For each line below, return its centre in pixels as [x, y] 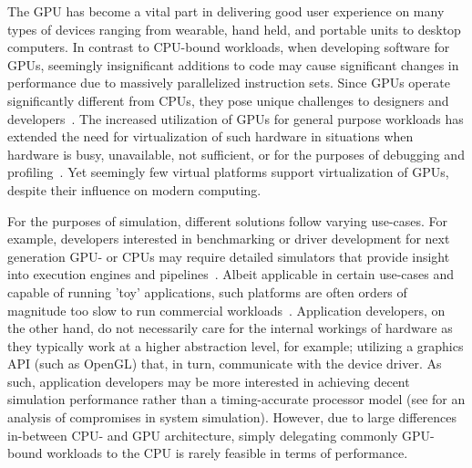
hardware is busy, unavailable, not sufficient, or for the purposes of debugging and [236, 154]
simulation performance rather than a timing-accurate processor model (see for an [236, 399]
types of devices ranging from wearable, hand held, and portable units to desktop [234, 29]
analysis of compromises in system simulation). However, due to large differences [232, 417]
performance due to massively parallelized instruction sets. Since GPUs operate [229, 83]
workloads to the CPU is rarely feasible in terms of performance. [227, 453]
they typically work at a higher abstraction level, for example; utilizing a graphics [236, 345]
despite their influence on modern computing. [134, 189]
